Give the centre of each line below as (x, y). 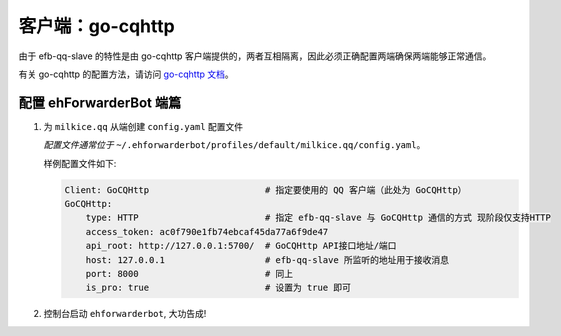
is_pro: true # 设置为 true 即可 (218, 288)
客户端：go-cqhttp (96, 26)
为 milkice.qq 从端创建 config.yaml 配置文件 (143, 126)
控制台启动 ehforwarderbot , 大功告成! (125, 314)
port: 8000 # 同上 (189, 273)
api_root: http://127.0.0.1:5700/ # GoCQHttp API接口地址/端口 (241, 246)
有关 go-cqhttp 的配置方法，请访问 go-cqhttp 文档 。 (126, 74)
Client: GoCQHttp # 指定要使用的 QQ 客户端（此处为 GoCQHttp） (265, 189)
